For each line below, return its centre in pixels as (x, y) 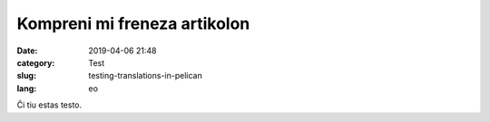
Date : (27, 51)
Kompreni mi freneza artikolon (133, 23)
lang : (27, 88)
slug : (26, 76)
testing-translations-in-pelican (146, 76)
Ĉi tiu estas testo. (49, 105)
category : (36, 62)
